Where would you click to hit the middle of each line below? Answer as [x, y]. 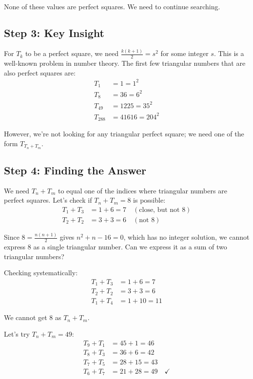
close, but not [159, 210]
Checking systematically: [41, 273]
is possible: [149, 200]
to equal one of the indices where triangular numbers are [143, 190]
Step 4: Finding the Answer [75, 170]
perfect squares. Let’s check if [48, 200]
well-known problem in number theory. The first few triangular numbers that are [125, 63]
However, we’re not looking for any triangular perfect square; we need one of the [124, 134]
